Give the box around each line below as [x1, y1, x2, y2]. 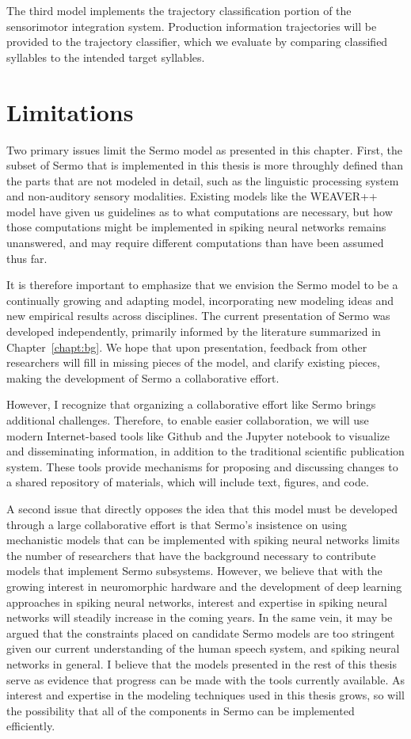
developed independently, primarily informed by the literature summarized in [6, 323, 381, 340]
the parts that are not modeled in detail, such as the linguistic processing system [6, 172, 399, 189]
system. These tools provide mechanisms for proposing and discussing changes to [6, 458, 398, 474]
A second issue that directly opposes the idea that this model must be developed [6, 500, 398, 516]
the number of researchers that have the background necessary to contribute [6, 547, 376, 563]
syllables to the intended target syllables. [6, 48, 205, 65]
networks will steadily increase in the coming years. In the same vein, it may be [6, 609, 393, 626]
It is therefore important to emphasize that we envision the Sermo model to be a [6, 276, 398, 293]
